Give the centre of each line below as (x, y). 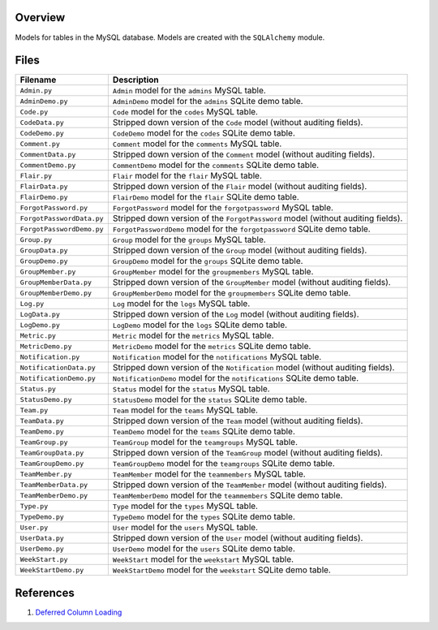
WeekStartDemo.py (52, 570)
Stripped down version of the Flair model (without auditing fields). (240, 187)
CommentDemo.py (48, 165)
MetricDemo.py (46, 346)
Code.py (34, 112)
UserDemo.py (42, 548)
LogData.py (40, 314)
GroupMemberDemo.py (56, 293)
